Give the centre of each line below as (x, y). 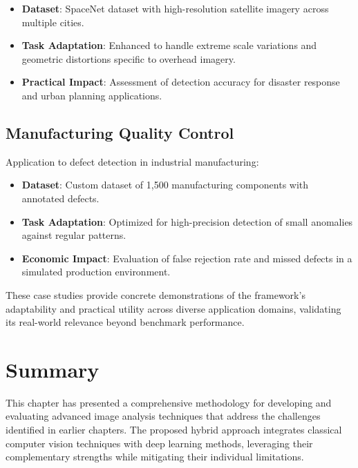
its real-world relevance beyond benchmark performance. (125, 322)
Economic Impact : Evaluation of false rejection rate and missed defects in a (187, 258)
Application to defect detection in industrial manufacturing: (132, 161)
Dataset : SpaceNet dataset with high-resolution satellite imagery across (175, 8)
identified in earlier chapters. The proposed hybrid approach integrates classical (174, 430)
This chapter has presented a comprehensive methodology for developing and (169, 402)
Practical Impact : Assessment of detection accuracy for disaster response (181, 82)
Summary (53, 369)
